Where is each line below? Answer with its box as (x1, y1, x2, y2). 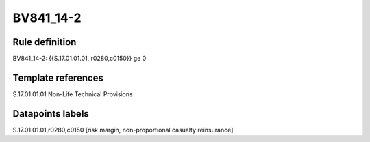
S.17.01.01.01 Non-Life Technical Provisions (12, 89, 133, 98)
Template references (12, 72, 104, 83)
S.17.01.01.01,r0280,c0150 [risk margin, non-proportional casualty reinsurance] (12, 126, 234, 134)
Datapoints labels (12, 108, 89, 119)
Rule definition (12, 36, 77, 48)
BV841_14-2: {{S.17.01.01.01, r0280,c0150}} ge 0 (12, 55, 147, 63)
